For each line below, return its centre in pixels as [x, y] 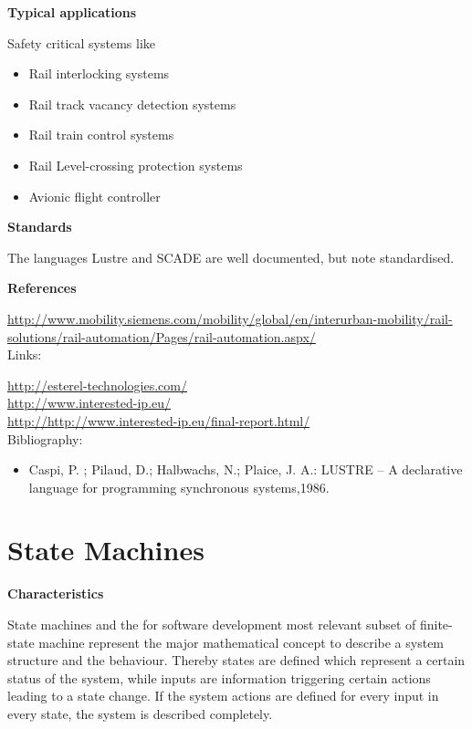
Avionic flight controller [94, 196]
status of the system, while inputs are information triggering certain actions [219, 677]
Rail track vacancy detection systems [132, 104]
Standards [40, 227]
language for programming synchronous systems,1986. [179, 487]
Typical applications [72, 12]
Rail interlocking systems [99, 73]
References [42, 288]
